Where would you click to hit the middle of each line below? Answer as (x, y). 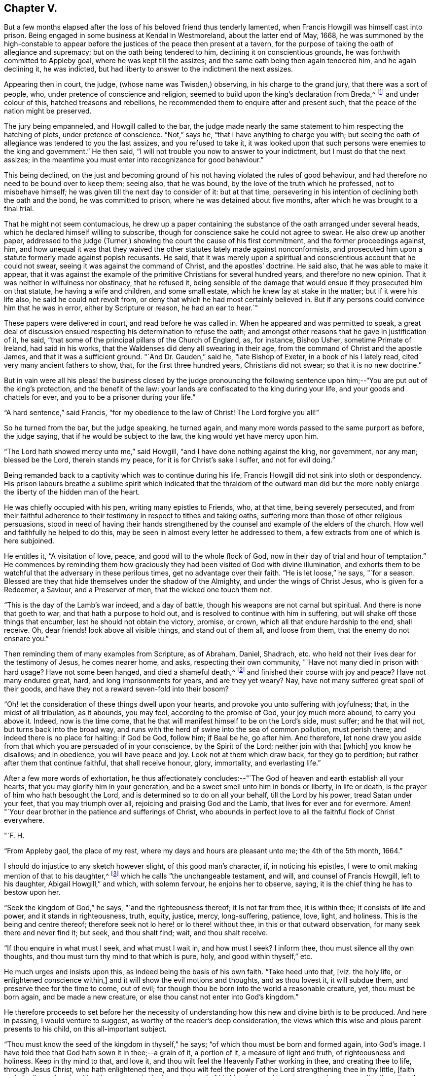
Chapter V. (31, 8)
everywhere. (24, 820)
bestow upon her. (32, 892)
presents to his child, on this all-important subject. (85, 1029)
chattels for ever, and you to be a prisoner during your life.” (100, 397)
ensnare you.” (26, 639)
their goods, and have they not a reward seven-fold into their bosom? (116, 689)
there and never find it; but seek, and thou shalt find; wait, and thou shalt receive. (136, 933)
